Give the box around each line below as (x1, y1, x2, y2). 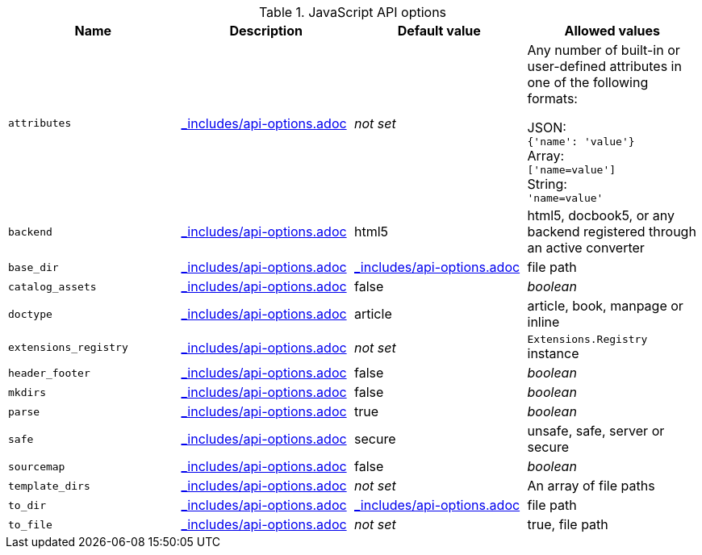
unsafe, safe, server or (527, 423, 665, 439)
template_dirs (8, 479, 90, 492)
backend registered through (527, 223, 696, 240)
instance (527, 345, 579, 361)
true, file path (527, 516, 608, 532)
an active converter (527, 240, 645, 256)
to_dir (8, 499, 46, 511)
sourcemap (8, 460, 65, 473)
